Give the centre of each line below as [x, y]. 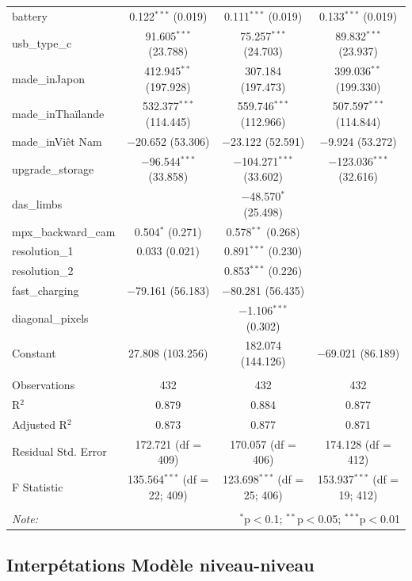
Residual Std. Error [59, 451]
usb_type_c [42, 43]
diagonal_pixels [50, 317]
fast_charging [46, 290]
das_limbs [37, 203]
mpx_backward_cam [64, 231]
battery [30, 15]
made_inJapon [48, 78]
